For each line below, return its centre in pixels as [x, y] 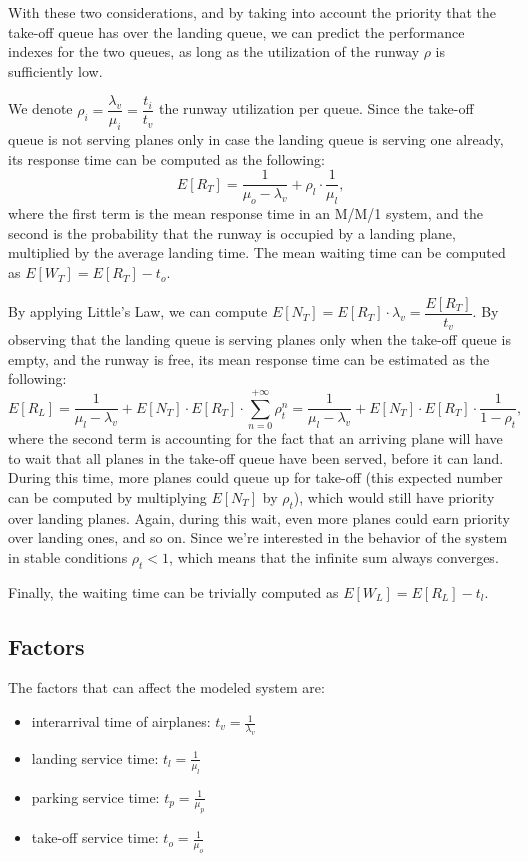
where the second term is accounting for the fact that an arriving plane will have [255, 438]
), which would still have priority [394, 496]
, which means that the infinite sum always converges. [334, 556]
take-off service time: [95, 837]
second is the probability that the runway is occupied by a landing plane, [232, 232]
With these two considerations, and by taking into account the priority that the [252, 12]
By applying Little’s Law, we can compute [138, 311]
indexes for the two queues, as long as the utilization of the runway [214, 51]
